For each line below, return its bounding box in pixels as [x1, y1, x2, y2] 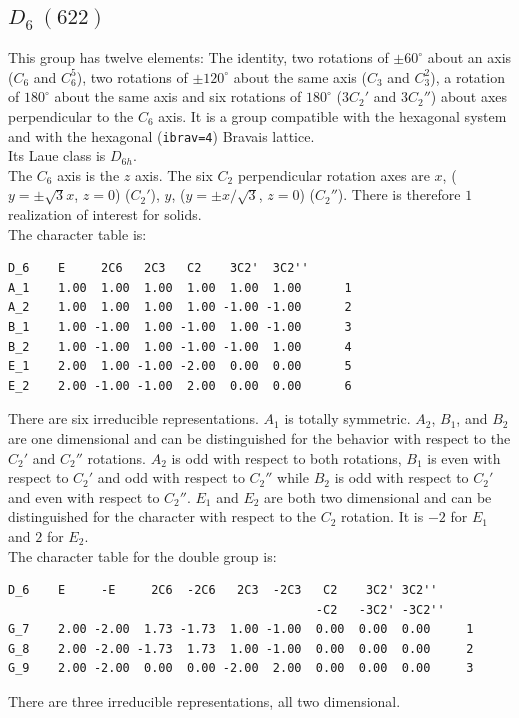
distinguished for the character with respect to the [8, 506, 316, 527]
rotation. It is [341, 506, 424, 527]
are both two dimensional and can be [264, 486, 492, 507]
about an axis [427, 47, 512, 68]
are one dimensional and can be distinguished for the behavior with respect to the [8, 427, 511, 448]
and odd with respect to [97, 467, 245, 488]
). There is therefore [337, 184, 461, 205]
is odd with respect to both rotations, [171, 447, 402, 468]
